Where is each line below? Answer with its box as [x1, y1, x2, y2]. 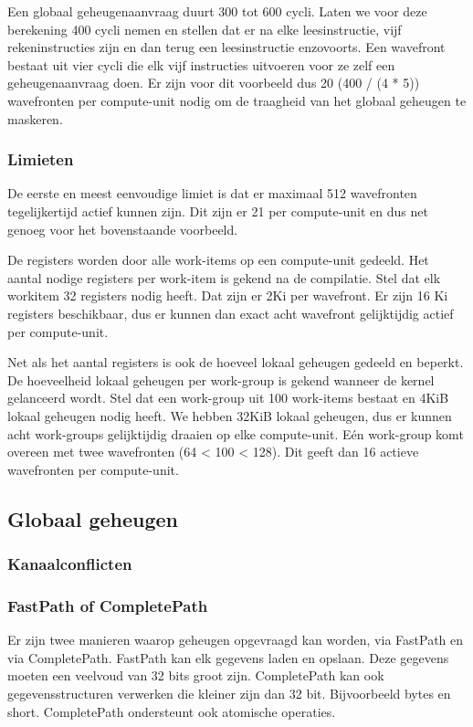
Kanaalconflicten [7, 552, 132, 574]
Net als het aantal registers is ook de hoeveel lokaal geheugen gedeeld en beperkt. [7, 353, 464, 372]
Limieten [7, 148, 74, 171]
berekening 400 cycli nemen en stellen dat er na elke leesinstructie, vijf [7, 19, 402, 38]
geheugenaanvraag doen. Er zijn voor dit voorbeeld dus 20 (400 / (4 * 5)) [7, 73, 420, 92]
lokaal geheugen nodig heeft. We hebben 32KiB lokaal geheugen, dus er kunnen [7, 406, 452, 425]
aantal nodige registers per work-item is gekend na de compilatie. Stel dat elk [7, 268, 441, 287]
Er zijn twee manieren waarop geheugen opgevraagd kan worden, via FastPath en [7, 630, 464, 649]
